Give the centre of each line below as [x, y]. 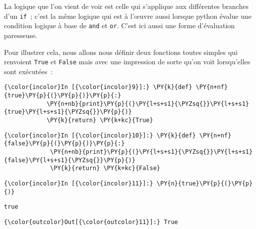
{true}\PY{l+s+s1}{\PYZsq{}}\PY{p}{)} [68, 112]
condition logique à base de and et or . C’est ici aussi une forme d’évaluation [120, 25]
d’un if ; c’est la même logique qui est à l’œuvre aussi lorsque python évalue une [128, 16]
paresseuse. [21, 35]
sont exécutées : [29, 71]
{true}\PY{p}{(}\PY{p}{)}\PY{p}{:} [63, 95]
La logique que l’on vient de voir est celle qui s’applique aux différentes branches [126, 6]
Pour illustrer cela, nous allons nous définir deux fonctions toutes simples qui [121, 52]
